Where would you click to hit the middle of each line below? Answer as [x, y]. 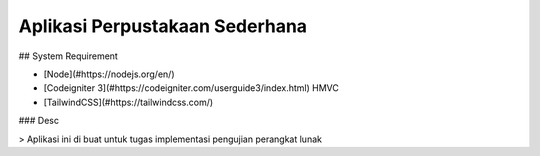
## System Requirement [68, 56]
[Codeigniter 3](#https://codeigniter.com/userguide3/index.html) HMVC [191, 88]
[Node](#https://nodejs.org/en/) [109, 74]
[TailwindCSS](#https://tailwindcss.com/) [128, 102]
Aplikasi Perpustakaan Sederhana [163, 26]
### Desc [39, 121]
